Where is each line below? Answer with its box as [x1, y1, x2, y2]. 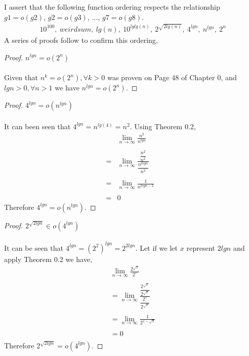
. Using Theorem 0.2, [130, 121, 196, 131]
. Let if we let [135, 242, 178, 253]
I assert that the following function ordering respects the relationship [4, 2, 220, 12]
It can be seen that [4, 242, 63, 253]
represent [186, 242, 215, 253]
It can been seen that [4, 121, 71, 131]
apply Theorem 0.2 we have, [4, 253, 93, 264]
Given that [4, 72, 38, 83]
